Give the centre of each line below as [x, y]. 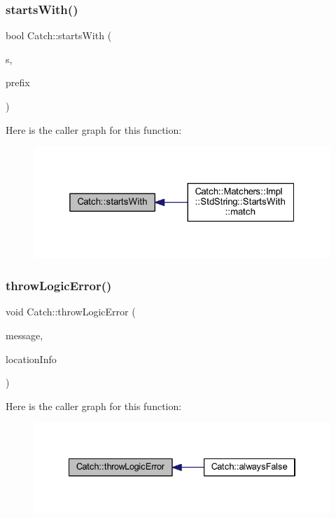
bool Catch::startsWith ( [59, 35]
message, [24, 335]
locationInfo [31, 359]
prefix [18, 82]
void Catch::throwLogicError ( [71, 312]
